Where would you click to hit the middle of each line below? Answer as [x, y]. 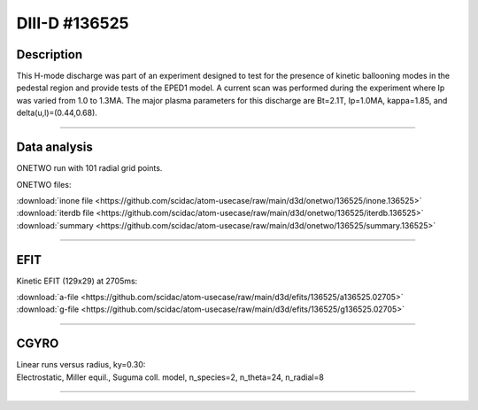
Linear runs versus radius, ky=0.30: [81, 365]
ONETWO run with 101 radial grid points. [89, 168]
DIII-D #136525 [73, 23]
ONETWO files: [44, 184]
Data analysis [54, 147]
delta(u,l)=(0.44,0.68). [57, 113]
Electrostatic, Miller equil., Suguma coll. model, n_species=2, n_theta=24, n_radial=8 [170, 377]
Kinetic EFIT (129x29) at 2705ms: [77, 281]
